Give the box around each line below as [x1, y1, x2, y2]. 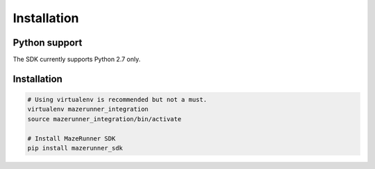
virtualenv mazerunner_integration [27, 105, 149, 114]
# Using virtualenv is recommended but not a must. [27, 96, 208, 104]
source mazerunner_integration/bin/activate [27, 115, 182, 123]
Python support [12, 37, 83, 48]
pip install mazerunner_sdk [27, 144, 123, 152]
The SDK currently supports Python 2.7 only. [12, 55, 141, 64]
